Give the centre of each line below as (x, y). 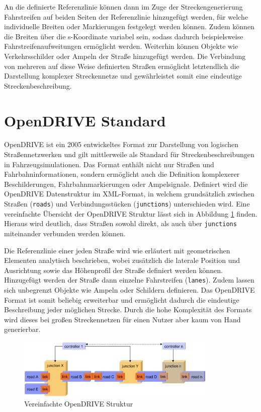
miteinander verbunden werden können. (65, 233)
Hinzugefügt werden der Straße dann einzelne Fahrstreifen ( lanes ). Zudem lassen (129, 280)
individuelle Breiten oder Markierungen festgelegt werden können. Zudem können (129, 26)
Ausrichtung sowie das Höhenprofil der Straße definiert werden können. (113, 270)
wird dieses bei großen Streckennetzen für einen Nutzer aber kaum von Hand (122, 319)
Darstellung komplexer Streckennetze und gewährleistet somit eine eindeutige (123, 76)
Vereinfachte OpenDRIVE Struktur (79, 403)
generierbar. (22, 329)
